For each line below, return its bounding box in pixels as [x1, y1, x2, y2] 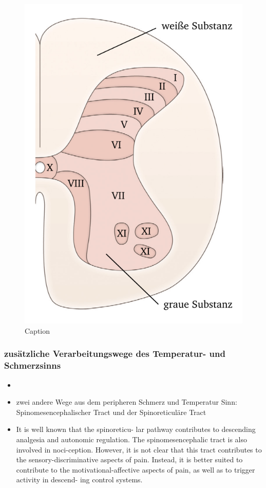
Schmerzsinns [4, 359, 61, 372]
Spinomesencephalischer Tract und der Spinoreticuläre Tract [16, 406, 206, 417]
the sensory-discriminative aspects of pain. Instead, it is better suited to [16, 454, 243, 465]
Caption [25, 325, 50, 336]
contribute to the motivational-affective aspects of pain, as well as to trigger [16, 464, 255, 475]
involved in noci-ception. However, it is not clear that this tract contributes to [16, 444, 262, 455]
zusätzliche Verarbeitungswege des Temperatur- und [4, 347, 225, 360]
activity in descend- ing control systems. [16, 474, 143, 485]
